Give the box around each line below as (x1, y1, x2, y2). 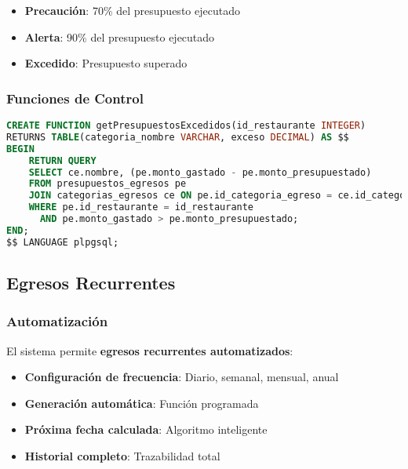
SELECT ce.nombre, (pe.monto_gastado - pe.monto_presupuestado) (28, 166, 372, 178)
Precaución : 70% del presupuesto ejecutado (24, 2, 240, 18)
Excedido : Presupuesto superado (24, 55, 188, 71)
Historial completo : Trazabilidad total (24, 448, 220, 464)
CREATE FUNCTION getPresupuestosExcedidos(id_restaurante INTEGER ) (6, 120, 366, 131)
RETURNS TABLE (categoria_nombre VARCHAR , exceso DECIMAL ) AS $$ (6, 131, 349, 143)
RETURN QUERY (28, 155, 97, 166)
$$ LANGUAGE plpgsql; (6, 236, 119, 248)
